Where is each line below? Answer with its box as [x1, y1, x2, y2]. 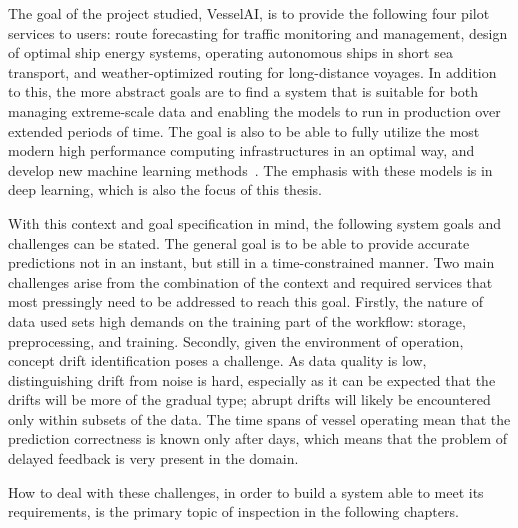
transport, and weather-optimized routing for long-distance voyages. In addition [8, 61, 497, 82]
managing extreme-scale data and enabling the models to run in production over [8, 100, 501, 121]
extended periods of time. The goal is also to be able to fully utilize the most [8, 120, 480, 141]
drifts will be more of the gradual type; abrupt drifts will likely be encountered [8, 389, 491, 410]
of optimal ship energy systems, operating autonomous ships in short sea [8, 42, 453, 63]
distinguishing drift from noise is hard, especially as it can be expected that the [8, 369, 496, 390]
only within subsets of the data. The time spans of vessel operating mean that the [8, 408, 511, 429]
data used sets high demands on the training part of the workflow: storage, [8, 310, 466, 331]
